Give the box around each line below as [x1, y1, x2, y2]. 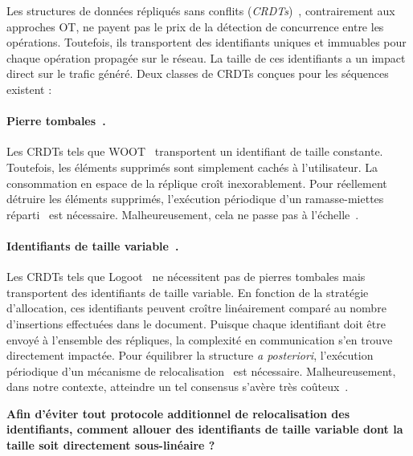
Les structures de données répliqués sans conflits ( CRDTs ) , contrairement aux [6, 2, 395, 18]
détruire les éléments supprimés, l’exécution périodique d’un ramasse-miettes [6, 190, 384, 207]
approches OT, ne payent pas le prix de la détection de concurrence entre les [6, 18, 384, 35]
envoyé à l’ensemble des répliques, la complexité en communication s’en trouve [6, 331, 393, 348]
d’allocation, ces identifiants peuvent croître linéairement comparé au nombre [6, 299, 386, 316]
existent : [6, 80, 52, 97]
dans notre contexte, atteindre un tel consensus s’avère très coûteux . [6, 378, 349, 395]
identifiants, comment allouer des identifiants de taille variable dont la [6, 421, 403, 438]
